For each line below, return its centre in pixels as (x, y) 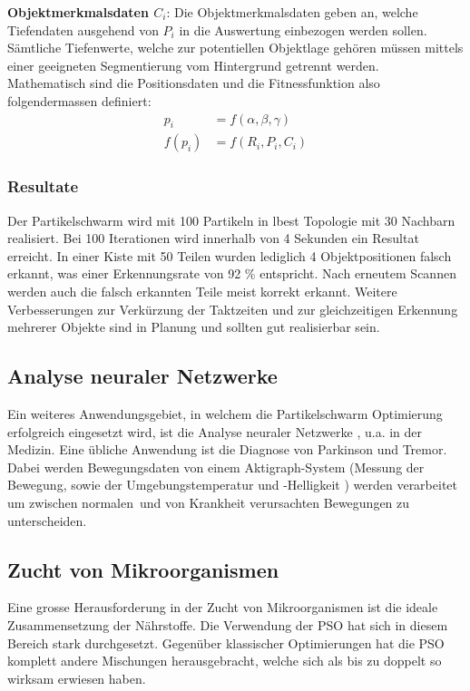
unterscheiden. (47, 520)
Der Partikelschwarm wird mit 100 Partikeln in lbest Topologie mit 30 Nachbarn (231, 220)
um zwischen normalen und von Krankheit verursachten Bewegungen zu (209, 502)
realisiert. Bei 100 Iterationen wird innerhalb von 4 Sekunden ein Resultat (213, 238)
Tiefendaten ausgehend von (83, 29)
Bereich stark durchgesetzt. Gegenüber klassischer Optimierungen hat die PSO (226, 642)
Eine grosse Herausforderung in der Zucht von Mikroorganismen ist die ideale (223, 607)
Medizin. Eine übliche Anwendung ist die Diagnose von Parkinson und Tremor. (227, 449)
